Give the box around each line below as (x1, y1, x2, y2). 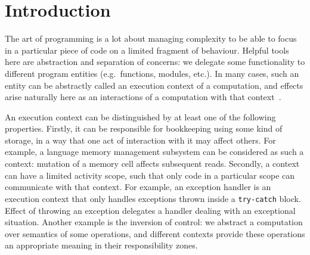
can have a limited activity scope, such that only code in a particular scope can (5, 169, 295, 181)
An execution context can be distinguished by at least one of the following (5, 110, 276, 123)
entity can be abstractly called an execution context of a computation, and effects (5, 79, 303, 91)
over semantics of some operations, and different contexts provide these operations (5, 227, 305, 240)
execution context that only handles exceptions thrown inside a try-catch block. (5, 192, 301, 204)
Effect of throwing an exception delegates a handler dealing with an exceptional (5, 204, 296, 216)
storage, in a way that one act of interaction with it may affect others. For (5, 133, 276, 146)
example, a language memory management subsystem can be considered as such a (5, 145, 304, 158)
